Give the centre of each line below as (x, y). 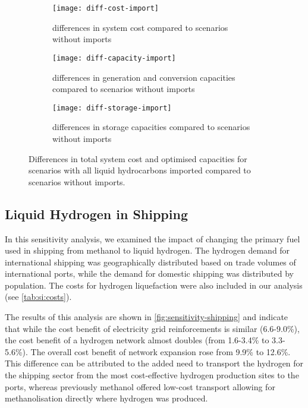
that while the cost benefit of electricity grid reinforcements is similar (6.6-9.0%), (152, 328)
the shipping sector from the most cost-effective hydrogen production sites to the (152, 375)
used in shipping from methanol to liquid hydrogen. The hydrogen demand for (147, 250)
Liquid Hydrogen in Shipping (96, 214)
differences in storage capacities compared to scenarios (151, 127)
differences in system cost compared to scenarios (140, 27)
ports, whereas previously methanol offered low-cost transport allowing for (140, 386)
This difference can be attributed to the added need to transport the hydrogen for (154, 363)
